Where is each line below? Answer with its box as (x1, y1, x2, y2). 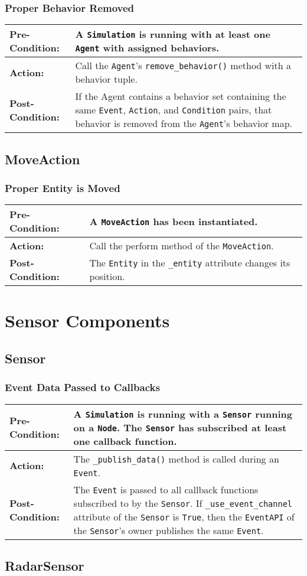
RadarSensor (5, 556, 84, 574)
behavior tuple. (75, 72, 138, 86)
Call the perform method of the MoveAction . (89, 239, 274, 253)
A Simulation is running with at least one (75, 27, 270, 41)
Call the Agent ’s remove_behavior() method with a (75, 58, 292, 73)
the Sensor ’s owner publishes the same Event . (73, 523, 264, 537)
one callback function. (73, 434, 177, 448)
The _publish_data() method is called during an (73, 451, 279, 466)
